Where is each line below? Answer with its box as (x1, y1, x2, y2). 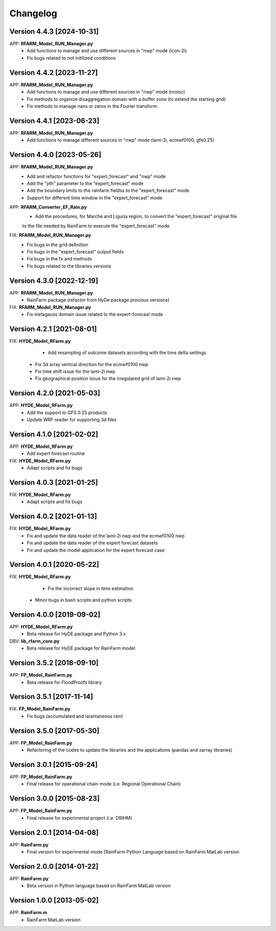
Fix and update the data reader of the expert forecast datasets (27, 540, 158, 546)
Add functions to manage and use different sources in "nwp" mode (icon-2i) (27, 47, 187, 54)
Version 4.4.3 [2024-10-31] (9, 27, 99, 36)
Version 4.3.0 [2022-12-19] (9, 276, 98, 285)
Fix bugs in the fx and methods (27, 256, 92, 262)
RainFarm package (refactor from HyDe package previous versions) (27, 297, 170, 303)
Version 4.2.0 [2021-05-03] (9, 389, 101, 398)
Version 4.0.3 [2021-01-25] (9, 478, 98, 487)
